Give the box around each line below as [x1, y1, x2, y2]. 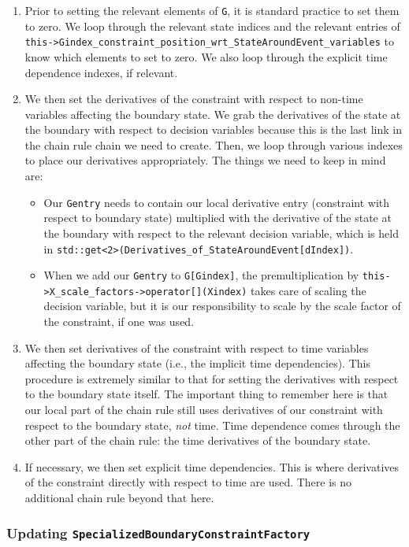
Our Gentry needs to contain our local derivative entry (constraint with [43, 194, 390, 210]
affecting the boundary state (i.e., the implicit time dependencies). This [24, 355, 370, 371]
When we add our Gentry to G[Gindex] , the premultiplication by [43, 267, 359, 283]
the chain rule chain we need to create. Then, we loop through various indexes [24, 136, 403, 153]
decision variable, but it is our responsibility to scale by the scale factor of [43, 298, 401, 314]
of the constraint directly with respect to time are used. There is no [24, 474, 352, 490]
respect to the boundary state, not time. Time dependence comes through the [24, 416, 400, 433]
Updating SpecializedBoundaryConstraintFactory [6, 523, 310, 542]
